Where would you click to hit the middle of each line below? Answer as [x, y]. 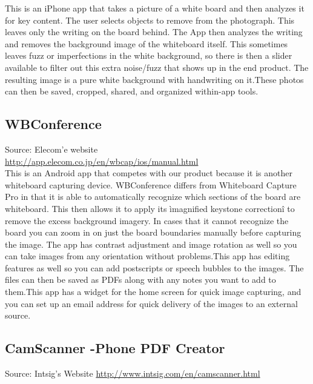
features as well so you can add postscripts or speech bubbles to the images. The [154, 267]
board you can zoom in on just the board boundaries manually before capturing [153, 232]
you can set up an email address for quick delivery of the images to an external [151, 303]
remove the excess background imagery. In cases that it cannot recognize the [147, 220]
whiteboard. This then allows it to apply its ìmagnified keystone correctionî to [150, 208]
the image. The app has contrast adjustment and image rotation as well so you [151, 244]
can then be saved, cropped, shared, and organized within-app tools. [132, 91]
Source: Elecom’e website [51, 149]
